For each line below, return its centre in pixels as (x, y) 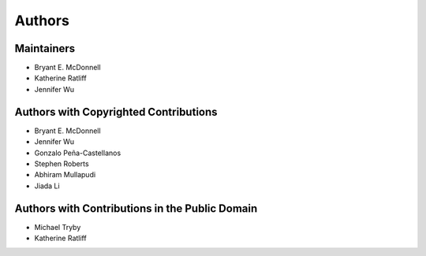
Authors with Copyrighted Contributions (116, 111)
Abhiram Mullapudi (65, 175)
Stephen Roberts (62, 163)
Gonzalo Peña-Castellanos (78, 153)
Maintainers (45, 48)
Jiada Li (47, 186)
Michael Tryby (58, 227)
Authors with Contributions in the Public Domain (136, 208)
